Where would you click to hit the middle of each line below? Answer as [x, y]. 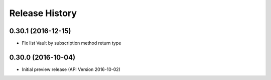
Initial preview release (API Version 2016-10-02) [71, 69]
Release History [43, 13]
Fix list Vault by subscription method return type [72, 43]
